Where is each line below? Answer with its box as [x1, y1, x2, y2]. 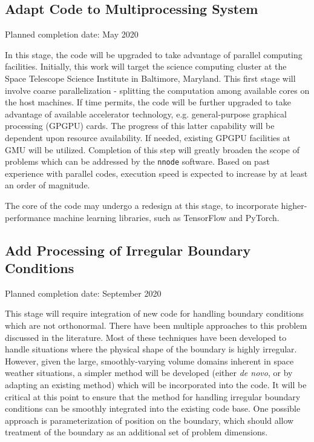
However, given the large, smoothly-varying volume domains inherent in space [5, 354, 294, 367]
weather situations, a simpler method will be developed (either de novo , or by [5, 366, 293, 379]
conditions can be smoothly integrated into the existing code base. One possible [5, 402, 301, 415]
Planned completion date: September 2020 [5, 286, 162, 299]
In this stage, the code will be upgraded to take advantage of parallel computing [5, 48, 303, 61]
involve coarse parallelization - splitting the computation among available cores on [5, 84, 310, 96]
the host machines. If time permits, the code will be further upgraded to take [5, 96, 291, 108]
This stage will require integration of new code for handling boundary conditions [5, 307, 304, 320]
